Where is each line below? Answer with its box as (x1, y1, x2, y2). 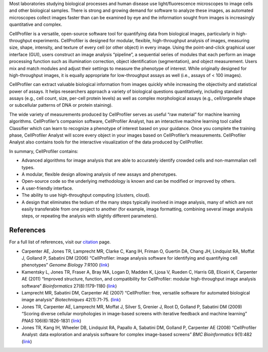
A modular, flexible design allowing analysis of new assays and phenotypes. (21, 171, 177, 177)
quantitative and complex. (9, 21, 62, 27)
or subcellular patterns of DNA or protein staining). (9, 102, 113, 108)
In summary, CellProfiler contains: (9, 148, 78, 154)
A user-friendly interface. (21, 185, 73, 191)
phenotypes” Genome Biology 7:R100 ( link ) (21, 262, 109, 268)
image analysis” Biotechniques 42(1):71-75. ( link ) (21, 297, 121, 303)
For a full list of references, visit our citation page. (9, 239, 111, 245)
